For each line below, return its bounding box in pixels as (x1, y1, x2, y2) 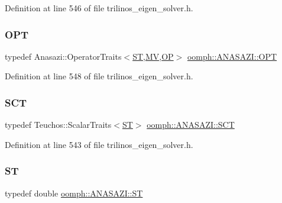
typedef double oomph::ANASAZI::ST (5, 186, 143, 199)
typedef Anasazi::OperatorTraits (5, 50, 122, 62)
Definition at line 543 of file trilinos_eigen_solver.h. (5, 138, 193, 150)
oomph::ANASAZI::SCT (147, 118, 235, 131)
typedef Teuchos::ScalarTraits (5, 118, 112, 131)
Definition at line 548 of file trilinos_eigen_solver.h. (5, 70, 193, 82)
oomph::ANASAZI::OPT (187, 50, 277, 62)
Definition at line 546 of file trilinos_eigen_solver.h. (5, 2, 193, 14)
